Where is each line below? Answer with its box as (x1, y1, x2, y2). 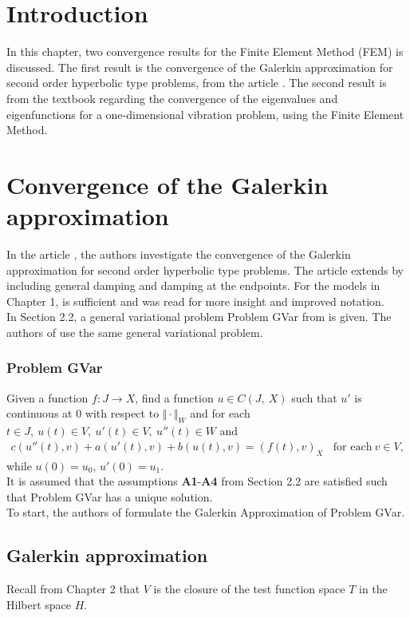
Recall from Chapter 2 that (6, 580, 140, 597)
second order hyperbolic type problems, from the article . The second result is (6, 74, 387, 91)
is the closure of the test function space (153, 580, 345, 597)
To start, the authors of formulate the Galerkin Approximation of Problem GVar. (6, 504, 405, 521)
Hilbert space (6, 596, 72, 612)
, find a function (135, 389, 214, 406)
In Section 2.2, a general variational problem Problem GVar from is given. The (6, 308, 392, 325)
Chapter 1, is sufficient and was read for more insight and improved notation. (6, 292, 384, 309)
